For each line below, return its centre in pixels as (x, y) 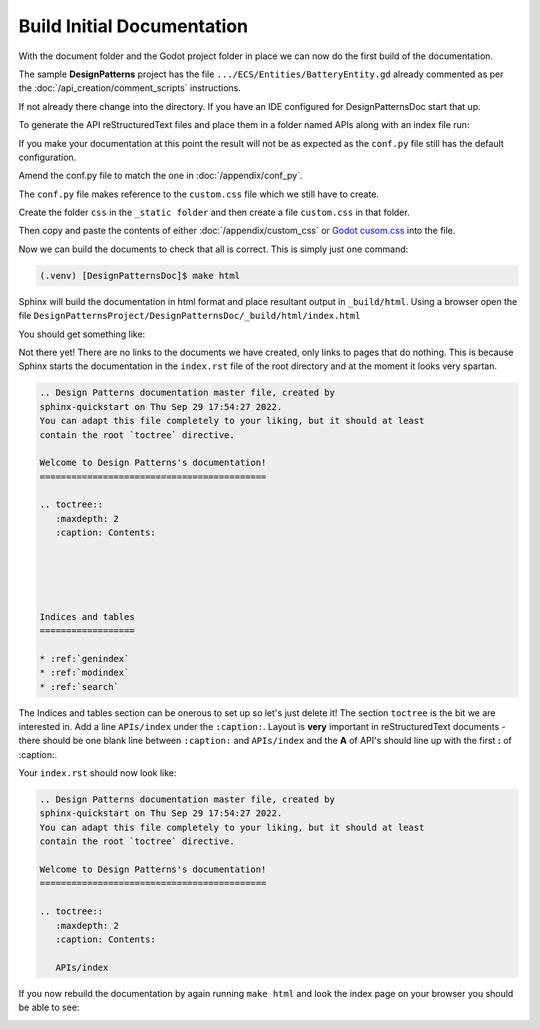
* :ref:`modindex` (84, 673)
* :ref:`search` (79, 686)
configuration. (47, 157)
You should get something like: (82, 334)
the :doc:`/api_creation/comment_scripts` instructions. (130, 88)
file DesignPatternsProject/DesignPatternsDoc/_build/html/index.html (189, 316)
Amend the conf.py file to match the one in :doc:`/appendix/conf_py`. (160, 176)
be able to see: (49, 1007)
